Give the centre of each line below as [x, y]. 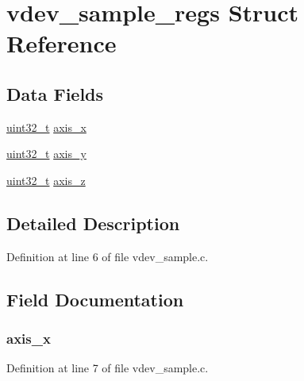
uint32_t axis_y [46, 154]
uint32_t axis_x [46, 127]
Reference [62, 43]
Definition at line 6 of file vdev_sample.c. [108, 256]
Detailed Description [93, 223]
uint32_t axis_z [46, 180]
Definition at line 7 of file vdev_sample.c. [108, 368]
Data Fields [55, 93]
